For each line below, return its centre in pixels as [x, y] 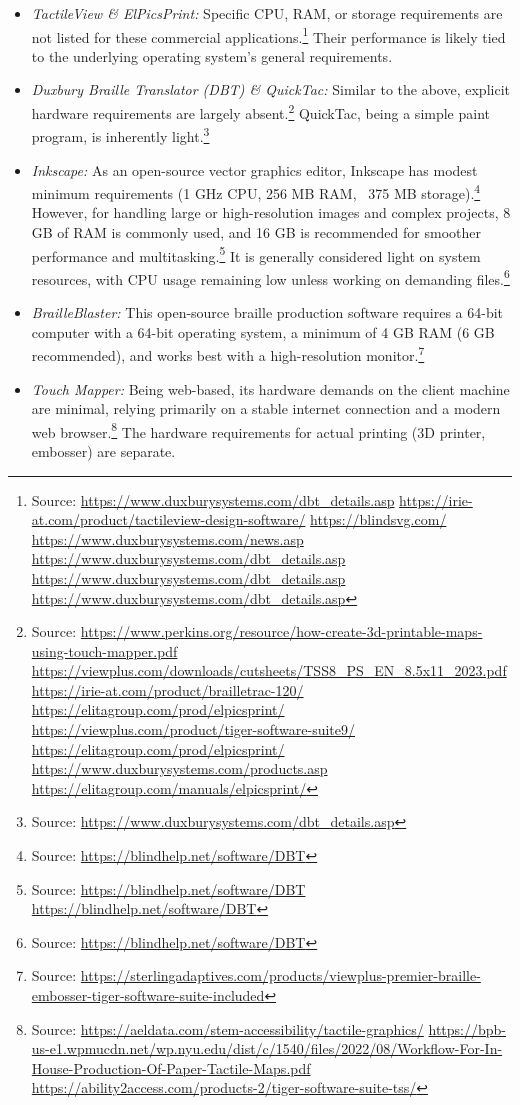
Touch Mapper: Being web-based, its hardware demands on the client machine [270, 388]
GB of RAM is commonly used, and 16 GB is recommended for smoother [256, 231]
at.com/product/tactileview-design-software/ [168, 519]
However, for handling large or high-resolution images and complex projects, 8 [271, 212]
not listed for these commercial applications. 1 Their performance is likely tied [268, 35]
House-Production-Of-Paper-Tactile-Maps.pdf [171, 1067]
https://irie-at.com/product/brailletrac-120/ [167, 689]
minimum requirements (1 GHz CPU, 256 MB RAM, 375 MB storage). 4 [256, 191]
